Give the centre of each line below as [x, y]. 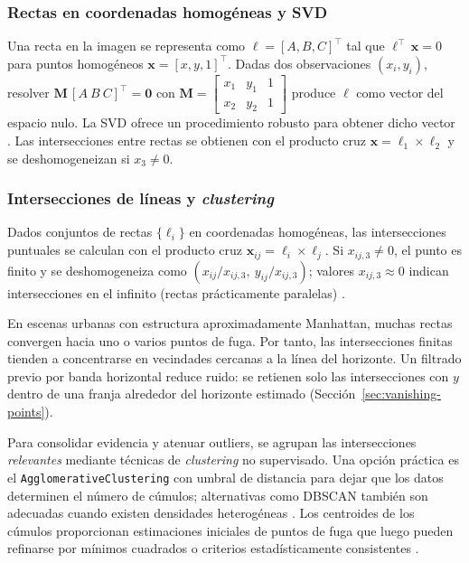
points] [26, 412]
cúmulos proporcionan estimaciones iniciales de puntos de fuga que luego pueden [230, 530]
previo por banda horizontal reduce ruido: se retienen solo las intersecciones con [228, 375]
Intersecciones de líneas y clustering [141, 198]
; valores [331, 270]
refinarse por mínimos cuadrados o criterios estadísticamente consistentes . [213, 548]
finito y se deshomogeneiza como [97, 270]
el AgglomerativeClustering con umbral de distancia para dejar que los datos [225, 477]
